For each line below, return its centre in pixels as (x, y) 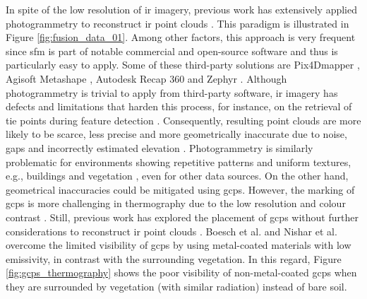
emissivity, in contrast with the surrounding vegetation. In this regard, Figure (174, 258)
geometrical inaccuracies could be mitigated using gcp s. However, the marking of (180, 189)
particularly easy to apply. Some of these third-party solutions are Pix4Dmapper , (183, 65)
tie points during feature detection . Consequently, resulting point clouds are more (183, 120)
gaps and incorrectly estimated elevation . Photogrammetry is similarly (160, 147)
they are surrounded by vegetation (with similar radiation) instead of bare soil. (176, 286)
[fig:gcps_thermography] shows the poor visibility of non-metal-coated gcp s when (181, 272)
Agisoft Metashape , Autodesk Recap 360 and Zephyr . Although (146, 78)
